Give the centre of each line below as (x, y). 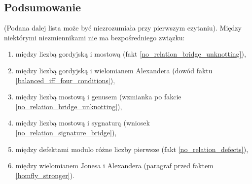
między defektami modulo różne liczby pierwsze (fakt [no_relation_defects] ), (132, 149)
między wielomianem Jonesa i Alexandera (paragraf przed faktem (114, 166)
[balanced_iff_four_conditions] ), (65, 80)
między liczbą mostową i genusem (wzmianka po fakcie (98, 97)
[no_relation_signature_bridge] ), (66, 132)
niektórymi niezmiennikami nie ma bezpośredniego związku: (94, 37)
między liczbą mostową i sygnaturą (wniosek (83, 123)
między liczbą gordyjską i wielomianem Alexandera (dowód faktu (114, 70)
